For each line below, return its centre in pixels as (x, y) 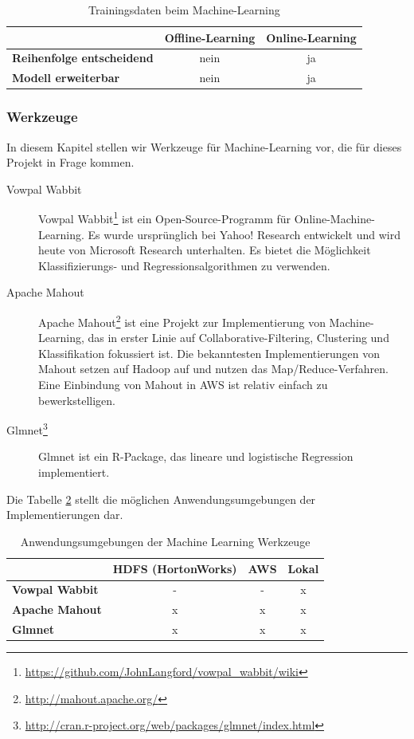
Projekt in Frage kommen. (70, 162)
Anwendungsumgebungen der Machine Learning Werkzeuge (165, 541)
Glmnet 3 (27, 428)
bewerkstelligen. (77, 400)
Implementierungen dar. (65, 515)
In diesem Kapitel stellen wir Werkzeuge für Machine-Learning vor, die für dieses (204, 146)
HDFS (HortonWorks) (175, 569)
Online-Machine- (334, 219)
